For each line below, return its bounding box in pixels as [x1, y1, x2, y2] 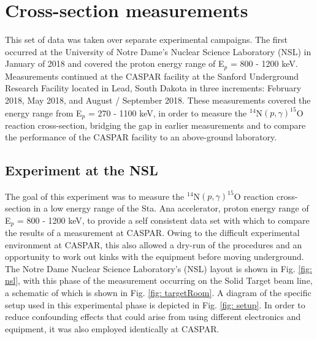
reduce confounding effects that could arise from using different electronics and [5, 310, 301, 323]
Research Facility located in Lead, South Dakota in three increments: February [5, 82, 302, 94]
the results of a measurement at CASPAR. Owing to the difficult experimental [5, 226, 300, 239]
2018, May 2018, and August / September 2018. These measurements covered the [5, 93, 311, 106]
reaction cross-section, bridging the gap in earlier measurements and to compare [5, 118, 306, 131]
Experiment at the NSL [5, 161, 158, 180]
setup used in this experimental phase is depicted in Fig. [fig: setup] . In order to [5, 298, 305, 311]
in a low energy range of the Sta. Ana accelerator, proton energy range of [33, 201, 309, 214]
